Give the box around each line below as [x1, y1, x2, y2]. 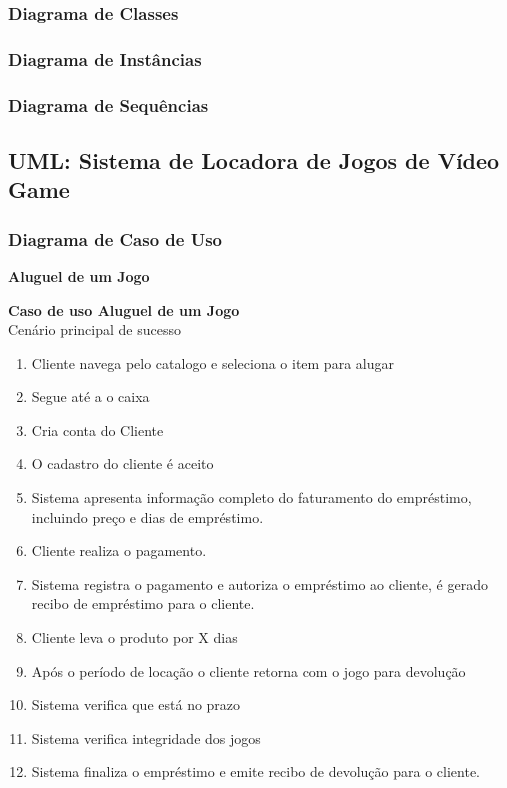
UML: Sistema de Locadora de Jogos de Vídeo [8, 144, 500, 175]
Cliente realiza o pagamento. [31, 540, 207, 561]
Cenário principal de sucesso [8, 319, 181, 340]
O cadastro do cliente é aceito [31, 453, 214, 474]
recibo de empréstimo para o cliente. [31, 593, 255, 614]
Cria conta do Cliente [31, 419, 164, 440]
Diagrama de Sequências [8, 92, 209, 117]
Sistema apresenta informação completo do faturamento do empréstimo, [31, 487, 472, 508]
